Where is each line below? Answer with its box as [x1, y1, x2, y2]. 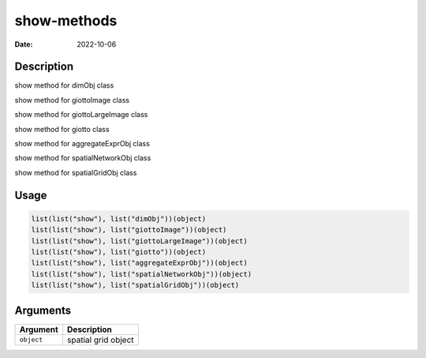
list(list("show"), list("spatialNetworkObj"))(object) [31, 269, 252, 278]
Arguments [14, 303, 72, 317]
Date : [14, 40, 33, 49]
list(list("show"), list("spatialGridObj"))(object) [31, 281, 240, 290]
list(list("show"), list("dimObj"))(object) [31, 214, 207, 223]
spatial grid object [67, 334, 134, 345]
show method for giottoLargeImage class [14, 110, 148, 119]
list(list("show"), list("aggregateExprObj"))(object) [31, 258, 248, 268]
